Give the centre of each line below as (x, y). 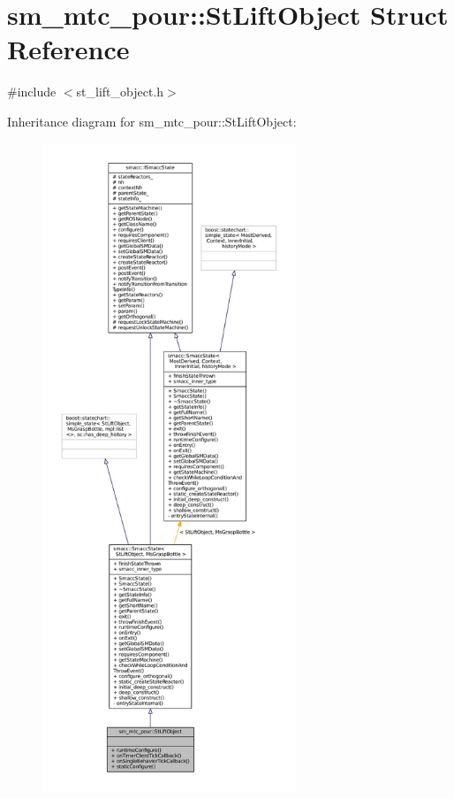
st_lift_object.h (120, 92)
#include (32, 92)
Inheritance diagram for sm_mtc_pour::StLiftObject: (152, 121)
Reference (68, 49)
